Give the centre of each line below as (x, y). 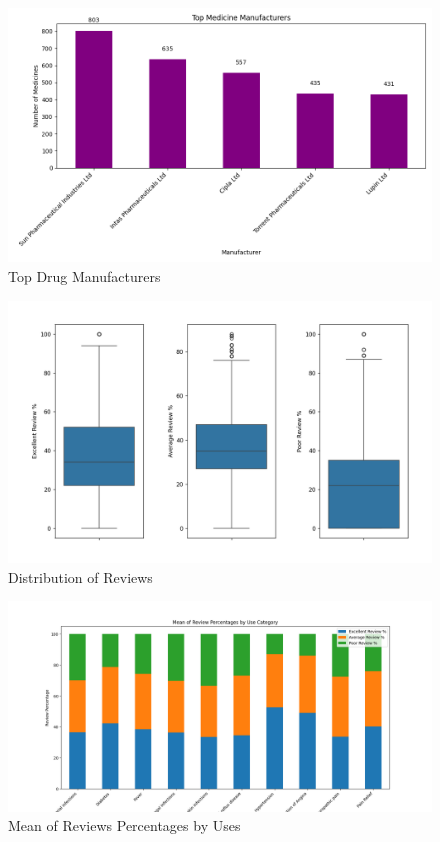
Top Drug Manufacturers (84, 275)
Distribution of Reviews (80, 576)
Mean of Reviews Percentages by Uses (124, 825)
